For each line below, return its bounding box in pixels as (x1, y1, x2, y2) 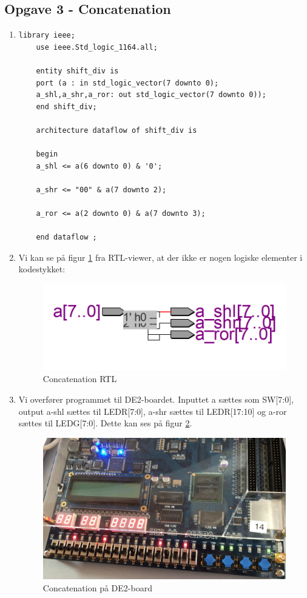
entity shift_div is (36, 66, 119, 75)
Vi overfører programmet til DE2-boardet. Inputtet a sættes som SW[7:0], (18, 392, 294, 405)
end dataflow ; (36, 233, 97, 242)
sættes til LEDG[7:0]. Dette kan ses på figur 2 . (18, 417, 192, 429)
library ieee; (18, 31, 75, 40)
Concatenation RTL (42, 372, 117, 385)
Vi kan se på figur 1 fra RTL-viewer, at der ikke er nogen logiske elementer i (18, 250, 303, 263)
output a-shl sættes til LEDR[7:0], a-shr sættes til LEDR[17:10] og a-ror (18, 405, 287, 417)
